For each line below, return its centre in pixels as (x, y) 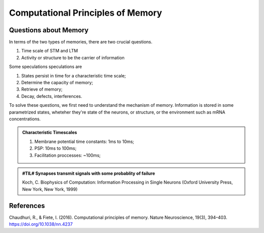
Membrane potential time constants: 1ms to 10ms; (84, 141)
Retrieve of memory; (42, 89)
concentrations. (25, 119)
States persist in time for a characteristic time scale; (74, 75)
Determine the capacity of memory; (57, 83)
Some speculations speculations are (46, 67)
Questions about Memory (49, 30)
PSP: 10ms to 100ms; (55, 148)
